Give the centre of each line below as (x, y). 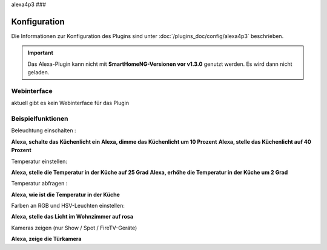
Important (41, 53)
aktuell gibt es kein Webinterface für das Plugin (70, 103)
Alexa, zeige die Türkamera (46, 239)
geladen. (38, 72)
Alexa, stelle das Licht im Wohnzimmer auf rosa (72, 217)
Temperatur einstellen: (39, 161)
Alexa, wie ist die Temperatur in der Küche (66, 194)
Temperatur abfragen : (39, 184)
